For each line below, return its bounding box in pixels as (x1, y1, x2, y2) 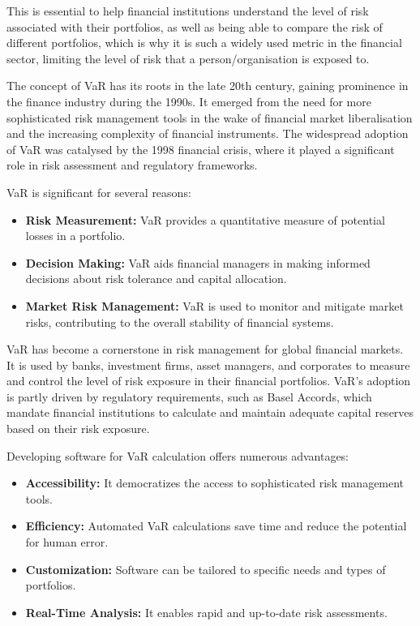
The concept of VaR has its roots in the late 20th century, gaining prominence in (6, 77, 409, 94)
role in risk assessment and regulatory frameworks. (6, 156, 258, 174)
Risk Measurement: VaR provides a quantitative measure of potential (25, 211, 385, 228)
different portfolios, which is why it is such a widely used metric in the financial (6, 34, 402, 51)
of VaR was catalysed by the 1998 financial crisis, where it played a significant (6, 140, 395, 157)
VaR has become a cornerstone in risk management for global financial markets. (6, 341, 404, 358)
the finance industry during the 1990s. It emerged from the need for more (6, 92, 371, 109)
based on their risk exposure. (6, 420, 150, 437)
